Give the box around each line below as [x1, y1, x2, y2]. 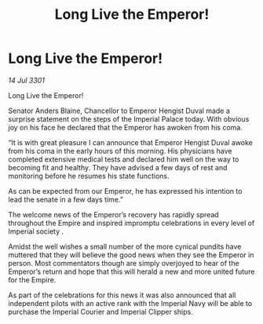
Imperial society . [8, 226, 64, 236]
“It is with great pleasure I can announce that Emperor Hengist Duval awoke [8, 137, 253, 147]
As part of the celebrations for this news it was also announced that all [8, 290, 236, 300]
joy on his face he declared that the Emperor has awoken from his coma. [8, 122, 243, 132]
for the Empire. [8, 275, 57, 284]
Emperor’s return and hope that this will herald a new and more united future [8, 267, 255, 276]
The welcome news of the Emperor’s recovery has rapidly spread [8, 209, 220, 219]
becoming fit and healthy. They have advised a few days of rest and [8, 162, 228, 172]
